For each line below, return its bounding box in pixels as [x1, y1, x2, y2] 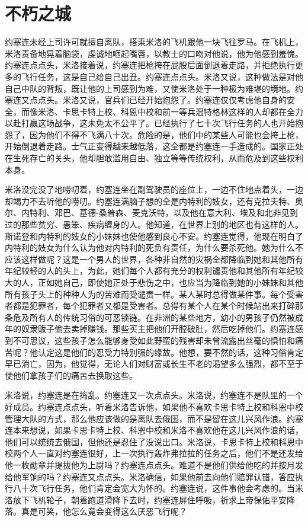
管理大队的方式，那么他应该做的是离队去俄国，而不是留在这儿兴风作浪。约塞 [5, 412, 303, 424]
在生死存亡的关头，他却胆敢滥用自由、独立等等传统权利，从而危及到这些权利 [5, 152, 303, 164]
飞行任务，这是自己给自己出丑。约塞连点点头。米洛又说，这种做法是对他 [21, 70, 303, 82]
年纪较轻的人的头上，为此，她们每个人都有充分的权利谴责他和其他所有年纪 [5, 264, 295, 277]
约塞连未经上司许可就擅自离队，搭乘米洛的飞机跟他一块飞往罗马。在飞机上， [5, 36, 303, 48]
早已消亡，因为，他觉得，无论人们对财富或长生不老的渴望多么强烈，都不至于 [5, 357, 303, 370]
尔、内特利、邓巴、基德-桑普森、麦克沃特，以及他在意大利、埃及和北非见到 [5, 206, 298, 219]
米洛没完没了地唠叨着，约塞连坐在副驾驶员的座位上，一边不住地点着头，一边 [5, 183, 303, 196]
